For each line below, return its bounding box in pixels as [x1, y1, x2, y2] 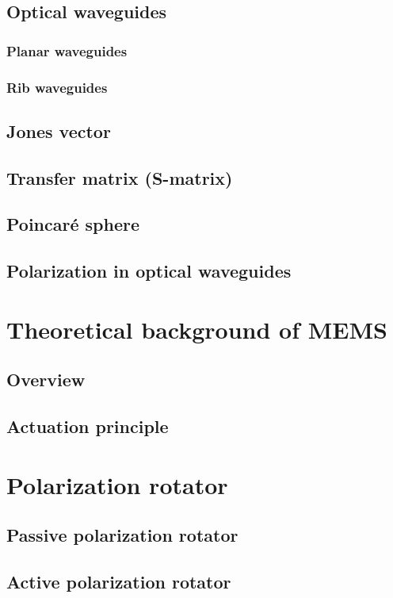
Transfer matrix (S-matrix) [6, 165, 233, 190]
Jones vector [6, 118, 111, 143]
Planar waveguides [6, 40, 128, 60]
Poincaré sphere [6, 212, 140, 236]
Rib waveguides [6, 77, 108, 97]
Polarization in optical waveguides [6, 259, 292, 283]
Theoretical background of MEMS [6, 312, 387, 345]
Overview [6, 367, 86, 392]
